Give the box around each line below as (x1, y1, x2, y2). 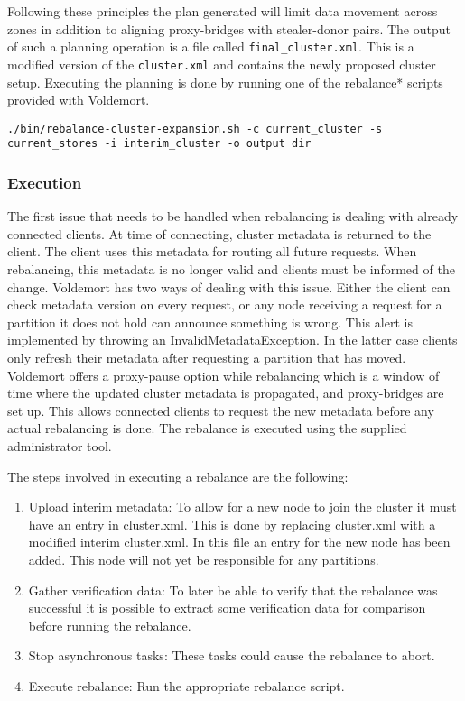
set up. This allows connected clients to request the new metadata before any (7, 401, 434, 420)
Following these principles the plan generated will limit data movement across (7, 2, 438, 20)
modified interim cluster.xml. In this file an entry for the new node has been (28, 532, 451, 551)
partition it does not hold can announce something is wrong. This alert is (7, 312, 413, 331)
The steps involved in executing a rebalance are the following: (7, 466, 349, 485)
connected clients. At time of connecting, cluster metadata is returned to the (7, 224, 432, 243)
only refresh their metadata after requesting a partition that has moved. (7, 347, 406, 366)
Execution (7, 171, 82, 193)
